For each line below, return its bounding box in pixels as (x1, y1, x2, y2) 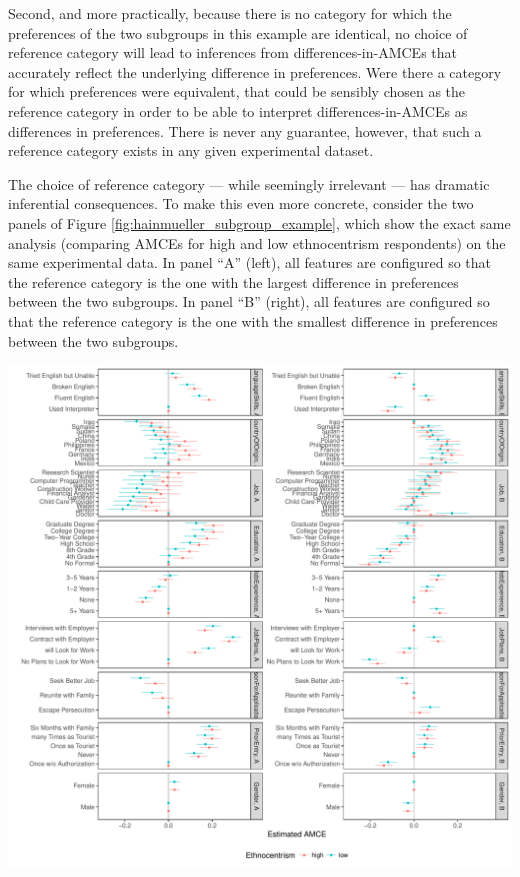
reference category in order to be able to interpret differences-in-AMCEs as (8, 100, 468, 121)
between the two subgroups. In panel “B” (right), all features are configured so (8, 291, 490, 312)
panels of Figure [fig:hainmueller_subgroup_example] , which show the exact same (8, 212, 511, 233)
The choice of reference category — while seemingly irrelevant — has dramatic (8, 173, 490, 194)
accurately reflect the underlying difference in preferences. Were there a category (8, 61, 502, 82)
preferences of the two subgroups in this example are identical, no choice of (8, 22, 468, 43)
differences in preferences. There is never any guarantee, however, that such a (8, 120, 482, 141)
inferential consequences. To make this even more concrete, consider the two (8, 193, 474, 214)
